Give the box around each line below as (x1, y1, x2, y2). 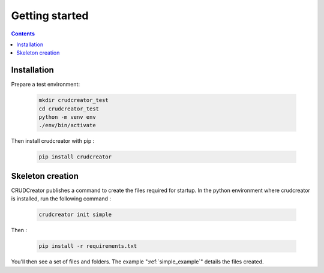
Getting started (11, 9, 89, 22)
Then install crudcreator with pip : (11, 137, 95, 145)
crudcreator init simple (38, 211, 112, 218)
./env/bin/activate (38, 122, 96, 129)
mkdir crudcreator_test (38, 97, 109, 104)
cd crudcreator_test (38, 105, 99, 112)
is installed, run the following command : (11, 195, 111, 202)
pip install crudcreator (38, 154, 112, 160)
